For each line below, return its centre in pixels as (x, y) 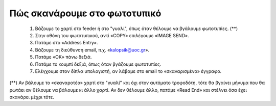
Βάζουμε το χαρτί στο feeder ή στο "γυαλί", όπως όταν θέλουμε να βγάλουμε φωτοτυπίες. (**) (136, 29)
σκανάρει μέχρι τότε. (32, 97)
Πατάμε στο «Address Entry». (66, 43)
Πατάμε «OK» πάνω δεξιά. (63, 57)
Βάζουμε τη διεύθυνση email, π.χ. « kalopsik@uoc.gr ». (92, 50)
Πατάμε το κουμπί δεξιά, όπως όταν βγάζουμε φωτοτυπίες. (98, 64)
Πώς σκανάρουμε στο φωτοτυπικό (85, 13)
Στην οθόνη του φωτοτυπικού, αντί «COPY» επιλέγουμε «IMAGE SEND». (112, 35)
